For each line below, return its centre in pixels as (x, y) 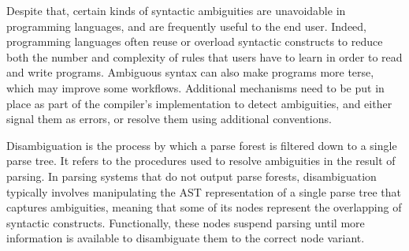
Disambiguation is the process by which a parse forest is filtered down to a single (202, 145)
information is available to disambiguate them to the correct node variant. (186, 238)
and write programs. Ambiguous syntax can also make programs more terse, (190, 72)
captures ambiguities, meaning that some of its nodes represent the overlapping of (204, 207)
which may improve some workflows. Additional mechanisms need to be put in (195, 87)
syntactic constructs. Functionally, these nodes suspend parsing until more (186, 222)
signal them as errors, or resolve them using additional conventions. (169, 119)
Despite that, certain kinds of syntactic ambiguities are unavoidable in (176, 10)
